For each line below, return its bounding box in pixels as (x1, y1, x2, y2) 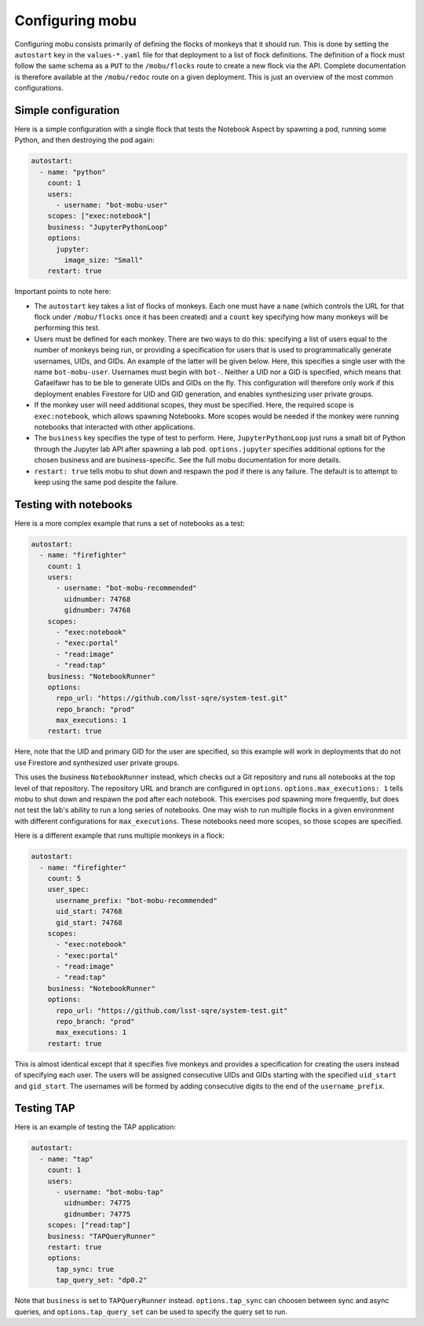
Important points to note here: (14, 287, 111, 297)
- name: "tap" (39, 1155, 94, 1163)
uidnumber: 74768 (64, 595, 131, 603)
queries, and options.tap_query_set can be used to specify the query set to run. (14, 1306, 288, 1317)
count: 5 (47, 874, 82, 882)
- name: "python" (39, 168, 106, 176)
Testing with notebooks (14, 498, 133, 511)
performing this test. (34, 323, 101, 333)
